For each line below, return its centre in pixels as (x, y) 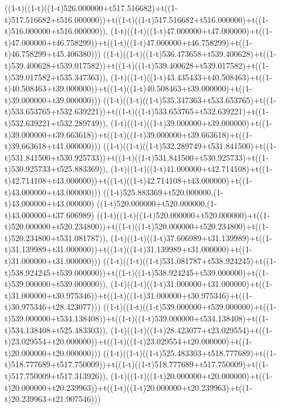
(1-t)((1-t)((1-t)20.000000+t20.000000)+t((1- (191, 376)
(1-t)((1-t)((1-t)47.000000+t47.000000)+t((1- (191, 31)
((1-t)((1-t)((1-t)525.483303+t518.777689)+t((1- (190, 352)
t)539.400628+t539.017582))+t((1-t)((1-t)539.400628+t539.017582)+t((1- (137, 65)
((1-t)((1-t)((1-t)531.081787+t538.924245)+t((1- (190, 261)
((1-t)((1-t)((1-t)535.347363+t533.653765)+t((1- (190, 99)
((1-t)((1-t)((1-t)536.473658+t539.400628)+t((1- (190, 54)
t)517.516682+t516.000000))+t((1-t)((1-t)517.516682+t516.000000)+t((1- (137, 19)
